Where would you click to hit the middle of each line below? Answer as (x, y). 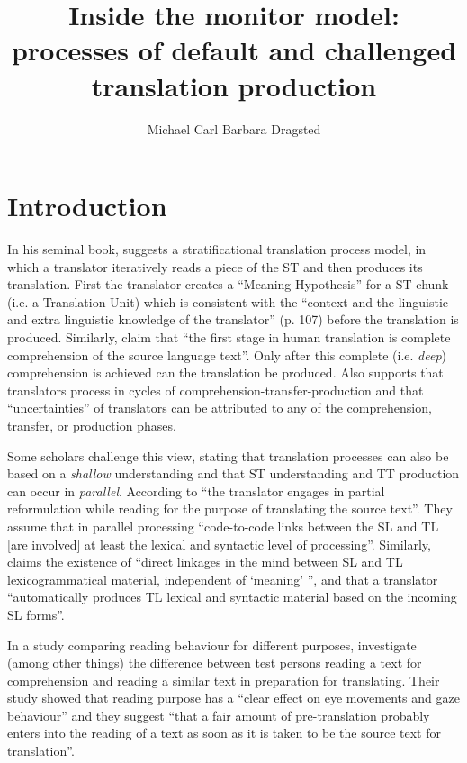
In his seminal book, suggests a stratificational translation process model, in (217, 249)
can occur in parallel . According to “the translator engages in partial (196, 490)
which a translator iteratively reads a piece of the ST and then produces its (215, 266)
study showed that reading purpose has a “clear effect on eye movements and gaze (233, 698)
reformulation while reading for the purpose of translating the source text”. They (230, 509)
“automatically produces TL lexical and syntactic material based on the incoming (232, 597)
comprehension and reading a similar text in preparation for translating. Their (224, 680)
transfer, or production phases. (92, 425)
